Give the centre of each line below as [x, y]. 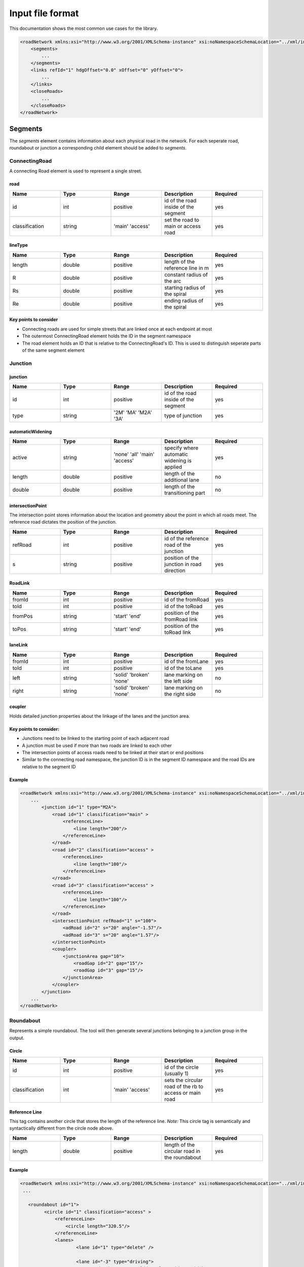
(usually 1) [176, 1073]
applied [173, 467]
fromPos [23, 616]
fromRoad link [181, 619]
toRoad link [178, 632]
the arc [173, 281]
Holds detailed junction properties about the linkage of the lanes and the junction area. [100, 716]
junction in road [183, 564]
